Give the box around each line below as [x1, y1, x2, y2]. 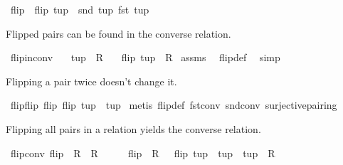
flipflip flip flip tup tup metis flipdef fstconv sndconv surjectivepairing [10, 97, 337, 112]
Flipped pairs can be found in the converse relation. [6, 26, 231, 41]
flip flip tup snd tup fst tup [10, 2, 149, 16]
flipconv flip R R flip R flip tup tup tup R [10, 145, 275, 160]
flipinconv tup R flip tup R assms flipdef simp [10, 50, 280, 65]
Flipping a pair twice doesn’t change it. [6, 73, 177, 88]
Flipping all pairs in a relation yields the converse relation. [6, 121, 261, 136]
